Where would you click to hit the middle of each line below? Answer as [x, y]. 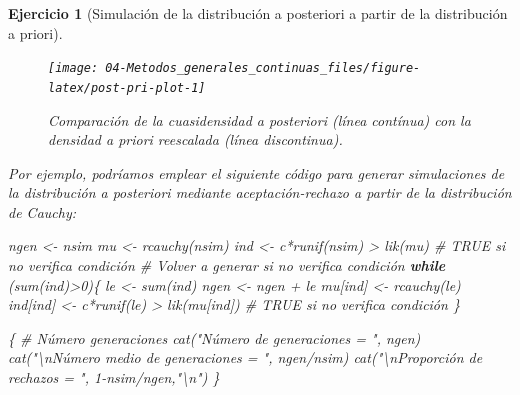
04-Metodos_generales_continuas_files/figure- [263, 68]
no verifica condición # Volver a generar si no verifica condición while [227, 265]
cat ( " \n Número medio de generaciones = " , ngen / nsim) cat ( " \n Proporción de [245, 357]
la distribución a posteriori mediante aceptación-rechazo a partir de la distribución [260, 192]
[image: [73, 68]
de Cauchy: [42, 211]
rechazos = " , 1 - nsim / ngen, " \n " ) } [114, 377]
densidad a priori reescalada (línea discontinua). [195, 139]
